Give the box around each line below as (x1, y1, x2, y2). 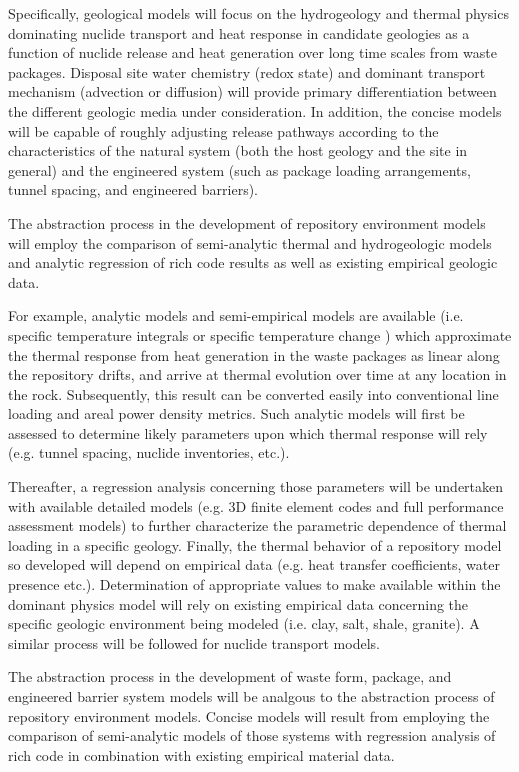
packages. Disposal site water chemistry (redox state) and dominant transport (8, 61, 486, 82)
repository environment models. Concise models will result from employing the (8, 705, 490, 726)
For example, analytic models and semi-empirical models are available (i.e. (8, 305, 464, 326)
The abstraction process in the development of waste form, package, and (8, 666, 452, 687)
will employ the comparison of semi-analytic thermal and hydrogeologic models (8, 232, 492, 253)
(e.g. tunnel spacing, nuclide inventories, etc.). (8, 442, 290, 463)
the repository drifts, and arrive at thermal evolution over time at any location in (8, 364, 507, 385)
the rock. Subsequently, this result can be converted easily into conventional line (8, 383, 499, 404)
